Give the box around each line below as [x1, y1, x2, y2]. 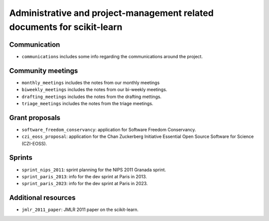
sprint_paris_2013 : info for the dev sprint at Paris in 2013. [21, 173, 147, 179]
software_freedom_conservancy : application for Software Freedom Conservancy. [21, 126, 196, 132]
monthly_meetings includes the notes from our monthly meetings [21, 80, 160, 86]
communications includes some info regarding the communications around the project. [21, 53, 203, 59]
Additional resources [9, 194, 76, 202]
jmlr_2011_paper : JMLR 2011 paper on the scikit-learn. [21, 207, 139, 213]
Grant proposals [9, 113, 61, 122]
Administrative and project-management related [9, 7, 214, 18]
